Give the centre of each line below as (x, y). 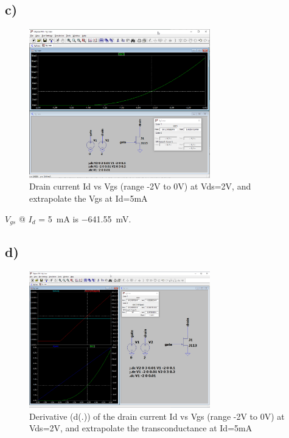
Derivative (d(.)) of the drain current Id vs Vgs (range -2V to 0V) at (157, 416)
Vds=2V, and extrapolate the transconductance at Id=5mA (141, 428)
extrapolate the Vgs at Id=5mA (89, 198)
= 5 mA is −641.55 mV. (85, 218)
